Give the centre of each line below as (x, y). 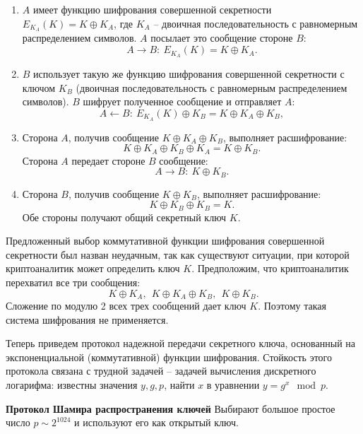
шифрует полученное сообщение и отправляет (182, 101)
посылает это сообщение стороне (222, 38)
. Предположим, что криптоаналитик (270, 268)
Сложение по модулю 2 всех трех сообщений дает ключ (126, 306)
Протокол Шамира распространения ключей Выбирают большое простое (171, 408)
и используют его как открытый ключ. (156, 422)
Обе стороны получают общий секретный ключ (124, 217)
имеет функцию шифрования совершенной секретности (152, 9)
